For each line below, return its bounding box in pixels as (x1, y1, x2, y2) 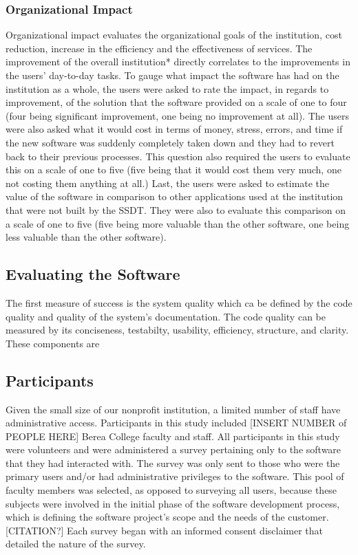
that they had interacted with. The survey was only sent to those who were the (6, 455, 340, 470)
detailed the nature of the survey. (6, 536, 146, 551)
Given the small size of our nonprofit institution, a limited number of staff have (6, 402, 341, 416)
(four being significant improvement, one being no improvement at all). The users (6, 108, 349, 122)
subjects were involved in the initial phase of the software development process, (6, 496, 340, 510)
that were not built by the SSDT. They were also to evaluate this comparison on (6, 202, 346, 217)
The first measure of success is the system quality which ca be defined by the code (6, 295, 352, 309)
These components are (6, 336, 100, 350)
